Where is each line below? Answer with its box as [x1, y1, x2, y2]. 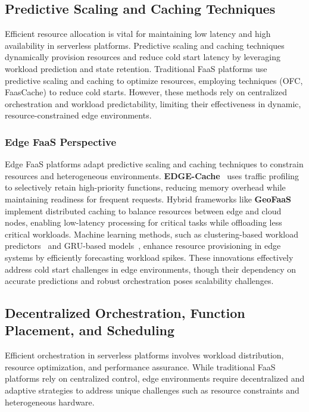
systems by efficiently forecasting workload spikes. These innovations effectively [5, 251, 294, 263]
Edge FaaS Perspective [5, 134, 117, 149]
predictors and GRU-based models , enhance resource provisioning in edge [5, 239, 281, 252]
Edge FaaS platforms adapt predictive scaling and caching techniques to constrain [5, 158, 304, 170]
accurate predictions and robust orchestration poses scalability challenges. [5, 274, 274, 287]
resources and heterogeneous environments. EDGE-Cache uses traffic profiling [5, 169, 299, 182]
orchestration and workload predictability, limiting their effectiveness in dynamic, [5, 97, 301, 110]
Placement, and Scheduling [5, 321, 175, 339]
